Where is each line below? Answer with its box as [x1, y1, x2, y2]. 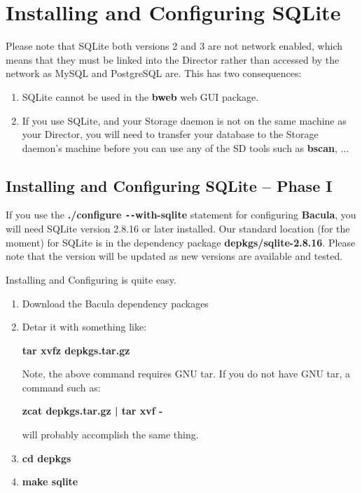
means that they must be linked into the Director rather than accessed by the [6, 52, 340, 67]
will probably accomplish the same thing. [22, 427, 199, 442]
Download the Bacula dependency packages [22, 296, 209, 310]
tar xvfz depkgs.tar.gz [22, 342, 130, 357]
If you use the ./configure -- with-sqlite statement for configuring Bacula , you [6, 207, 356, 222]
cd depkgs [22, 450, 71, 465]
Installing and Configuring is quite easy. [6, 272, 176, 286]
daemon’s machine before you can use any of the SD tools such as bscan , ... [22, 140, 349, 155]
